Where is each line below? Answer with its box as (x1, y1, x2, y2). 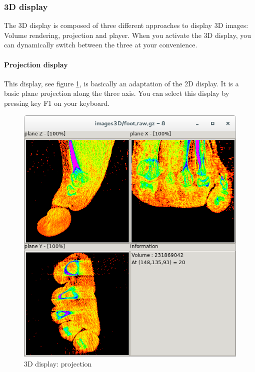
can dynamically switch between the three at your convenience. (4, 39, 197, 50)
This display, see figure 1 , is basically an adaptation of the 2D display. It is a (4, 78, 239, 88)
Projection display (4, 59, 68, 69)
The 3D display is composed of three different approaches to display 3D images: (4, 20, 248, 30)
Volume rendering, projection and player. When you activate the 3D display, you (4, 29, 251, 40)
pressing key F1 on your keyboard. (4, 97, 110, 108)
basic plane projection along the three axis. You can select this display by (4, 88, 229, 98)
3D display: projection (24, 358, 92, 369)
